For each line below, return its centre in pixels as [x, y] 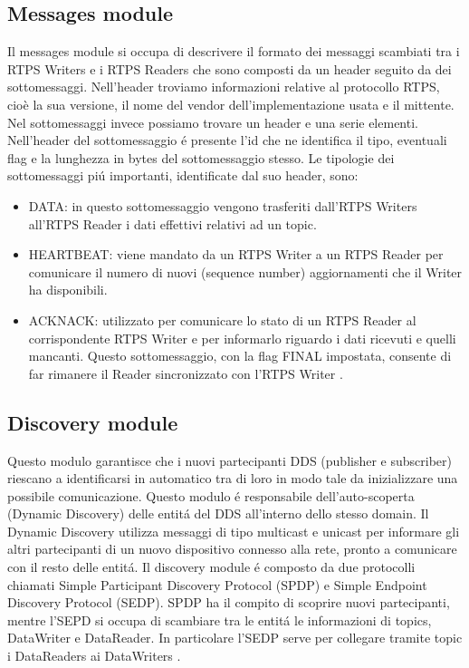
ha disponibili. [68, 290]
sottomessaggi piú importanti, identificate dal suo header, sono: [183, 175]
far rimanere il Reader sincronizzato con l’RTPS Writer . [186, 373]
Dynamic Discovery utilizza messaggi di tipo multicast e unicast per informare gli [234, 531]
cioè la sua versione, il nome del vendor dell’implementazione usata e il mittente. [231, 104]
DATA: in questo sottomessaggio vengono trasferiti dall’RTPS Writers [223, 205]
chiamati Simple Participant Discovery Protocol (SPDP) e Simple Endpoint [217, 584]
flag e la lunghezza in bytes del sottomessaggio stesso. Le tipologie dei [201, 157]
